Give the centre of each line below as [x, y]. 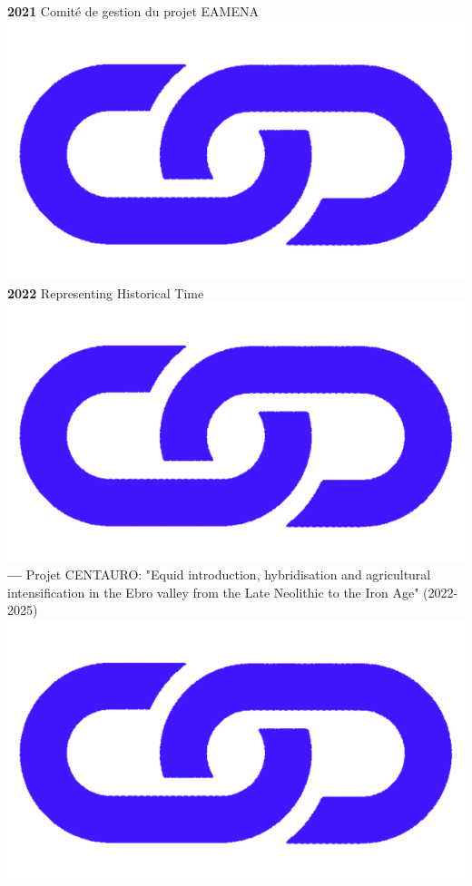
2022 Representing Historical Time [106, 292]
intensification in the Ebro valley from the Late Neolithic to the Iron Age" [213, 592]
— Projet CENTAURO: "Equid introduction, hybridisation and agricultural [219, 574]
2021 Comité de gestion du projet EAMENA [133, 11]
